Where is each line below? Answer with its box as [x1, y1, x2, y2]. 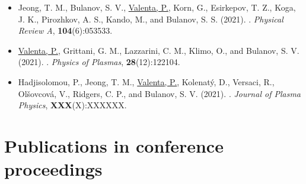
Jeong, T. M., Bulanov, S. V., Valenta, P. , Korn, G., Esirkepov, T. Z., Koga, [18, 1, 296, 13]
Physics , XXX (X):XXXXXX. [18, 99, 127, 111]
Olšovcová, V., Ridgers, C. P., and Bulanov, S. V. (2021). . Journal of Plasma [18, 87, 301, 99]
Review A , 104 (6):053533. [18, 24, 113, 37]
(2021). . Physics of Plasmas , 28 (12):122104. [18, 56, 180, 68]
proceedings [4, 157, 103, 181]
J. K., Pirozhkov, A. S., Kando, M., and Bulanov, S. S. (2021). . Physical [18, 12, 283, 25]
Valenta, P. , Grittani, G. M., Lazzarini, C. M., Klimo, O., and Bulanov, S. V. [18, 44, 299, 56]
